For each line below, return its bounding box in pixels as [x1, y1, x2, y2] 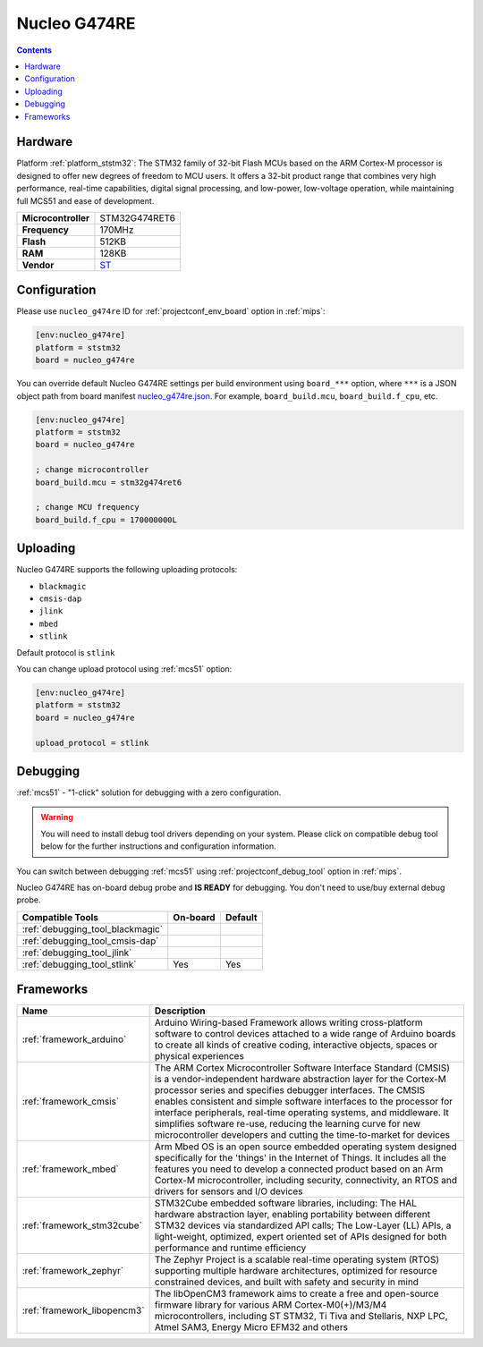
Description [154, 1004, 206, 1017]
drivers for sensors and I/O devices [154, 1185, 303, 1198]
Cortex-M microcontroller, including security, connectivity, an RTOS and [154, 1174, 458, 1187]
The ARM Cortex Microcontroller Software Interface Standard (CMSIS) [154, 1062, 451, 1074]
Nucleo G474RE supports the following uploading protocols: [16, 564, 238, 575]
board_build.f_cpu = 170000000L [35, 514, 178, 525]
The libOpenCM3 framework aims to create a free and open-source [154, 1288, 439, 1300]
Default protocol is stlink [16, 647, 115, 657]
